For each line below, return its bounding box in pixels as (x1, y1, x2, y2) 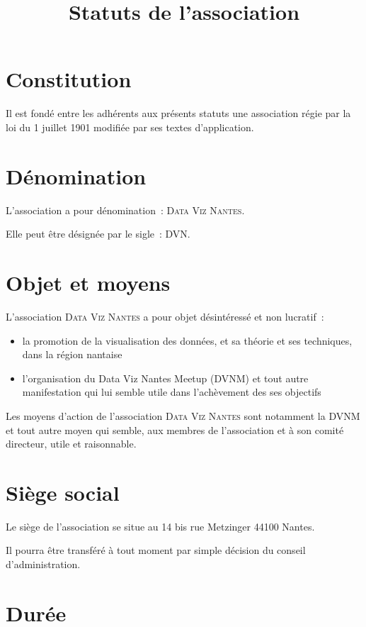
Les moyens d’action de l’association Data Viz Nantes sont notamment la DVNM (6, 408, 360, 423)
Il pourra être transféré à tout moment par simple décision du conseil (6, 543, 306, 557)
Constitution (6, 65, 132, 94)
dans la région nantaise (22, 347, 122, 362)
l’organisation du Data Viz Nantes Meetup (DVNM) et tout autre (22, 370, 309, 385)
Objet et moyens (6, 268, 171, 296)
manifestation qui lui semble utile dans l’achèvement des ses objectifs (22, 384, 321, 399)
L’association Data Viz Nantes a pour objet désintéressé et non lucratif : (6, 309, 324, 323)
